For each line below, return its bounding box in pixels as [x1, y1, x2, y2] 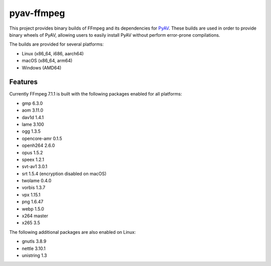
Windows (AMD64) [22, 64, 62, 70]
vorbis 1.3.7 [22, 185, 46, 191]
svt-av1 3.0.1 [22, 163, 48, 169]
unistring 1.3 [22, 252, 47, 258]
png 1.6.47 [22, 199, 44, 205]
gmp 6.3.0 [22, 100, 43, 106]
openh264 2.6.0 [22, 142, 55, 148]
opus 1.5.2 [22, 149, 43, 155]
